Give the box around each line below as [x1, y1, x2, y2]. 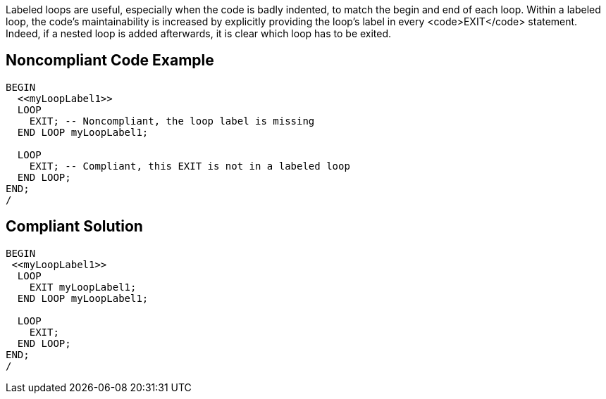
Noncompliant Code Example [6, 51, 214, 70]
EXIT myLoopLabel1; [29, 281, 137, 293]
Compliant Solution [6, 217, 143, 236]
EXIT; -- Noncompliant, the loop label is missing [29, 115, 315, 127]
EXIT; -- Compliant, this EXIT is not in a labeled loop [29, 160, 350, 172]
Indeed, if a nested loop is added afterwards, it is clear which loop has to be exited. [6, 27, 392, 39]
